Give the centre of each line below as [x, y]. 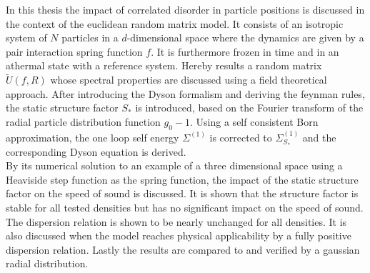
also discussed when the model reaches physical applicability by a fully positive [179, 235]
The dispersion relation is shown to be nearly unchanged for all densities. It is [176, 221]
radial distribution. [47, 263]
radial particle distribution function [83, 121]
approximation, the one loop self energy [92, 137]
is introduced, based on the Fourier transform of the [249, 108]
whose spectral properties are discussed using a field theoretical [189, 80]
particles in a [90, 38]
